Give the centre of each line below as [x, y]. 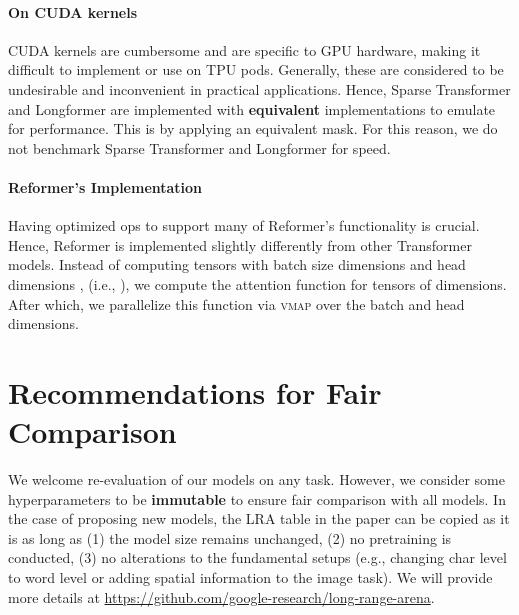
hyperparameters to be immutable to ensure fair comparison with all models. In [257, 498]
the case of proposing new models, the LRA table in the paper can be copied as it [259, 518]
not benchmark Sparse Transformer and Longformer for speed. [199, 147]
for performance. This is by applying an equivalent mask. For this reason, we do [253, 128]
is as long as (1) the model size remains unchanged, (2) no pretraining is [230, 537]
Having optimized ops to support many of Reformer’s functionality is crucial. [244, 225]
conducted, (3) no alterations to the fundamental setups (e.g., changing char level [257, 557]
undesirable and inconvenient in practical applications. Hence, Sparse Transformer [259, 88]
